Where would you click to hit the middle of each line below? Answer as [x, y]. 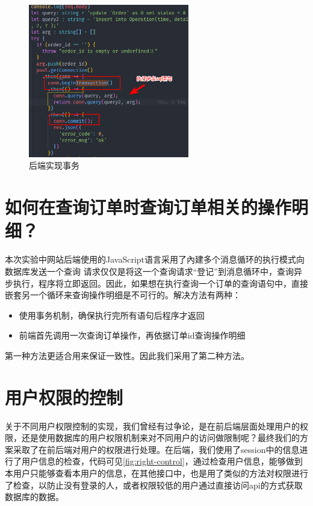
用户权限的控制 [64, 397]
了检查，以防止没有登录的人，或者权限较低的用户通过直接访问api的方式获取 [154, 485]
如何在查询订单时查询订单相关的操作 [148, 207]
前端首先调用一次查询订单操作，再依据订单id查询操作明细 [132, 335]
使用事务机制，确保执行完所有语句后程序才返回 [112, 315]
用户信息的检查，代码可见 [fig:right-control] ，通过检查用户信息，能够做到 [162, 461]
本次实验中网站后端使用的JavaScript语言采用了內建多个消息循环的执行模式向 [155, 259]
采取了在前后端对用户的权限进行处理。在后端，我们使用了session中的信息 [156, 449]
